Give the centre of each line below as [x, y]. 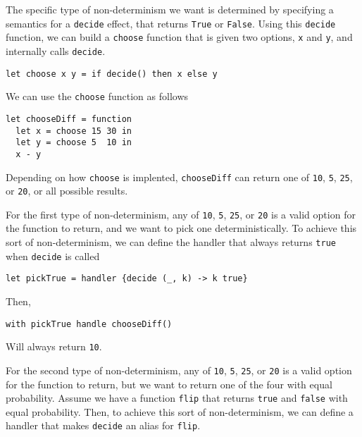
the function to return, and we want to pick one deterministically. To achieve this [181, 228]
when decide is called [53, 256]
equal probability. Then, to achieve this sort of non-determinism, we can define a [180, 411]
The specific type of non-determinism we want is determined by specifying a [170, 9]
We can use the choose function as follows [97, 96]
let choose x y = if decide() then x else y [112, 74]
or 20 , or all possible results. [67, 191]
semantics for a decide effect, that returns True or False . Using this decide [171, 23]
